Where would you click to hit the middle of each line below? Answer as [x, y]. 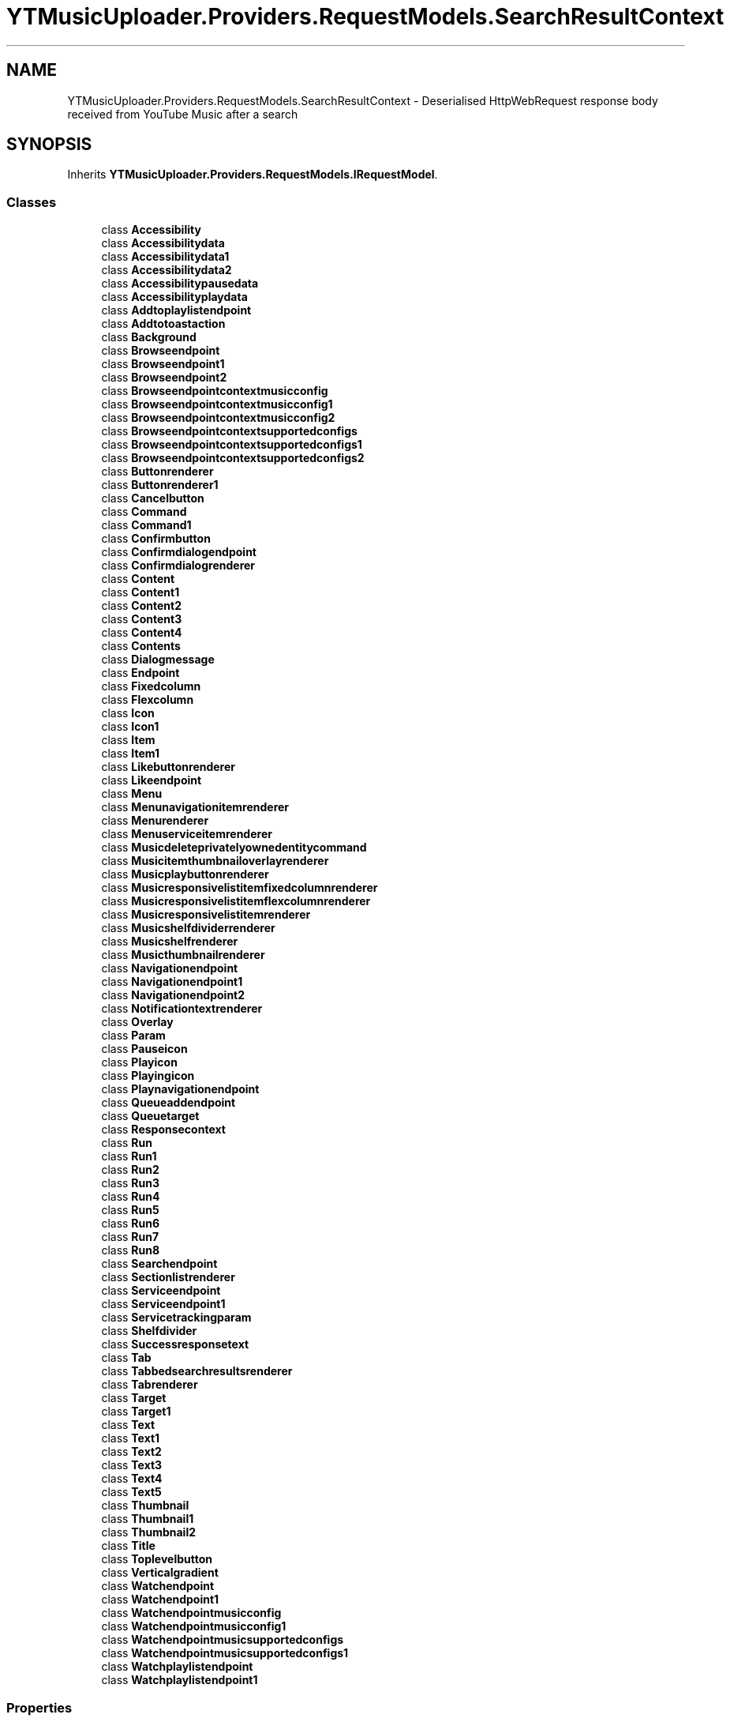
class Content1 [140, 592]
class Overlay [137, 1022]
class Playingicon [148, 1076]
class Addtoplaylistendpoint [176, 310]
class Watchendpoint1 [160, 1600]
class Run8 [131, 1250]
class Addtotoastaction [163, 324]
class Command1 [146, 525]
